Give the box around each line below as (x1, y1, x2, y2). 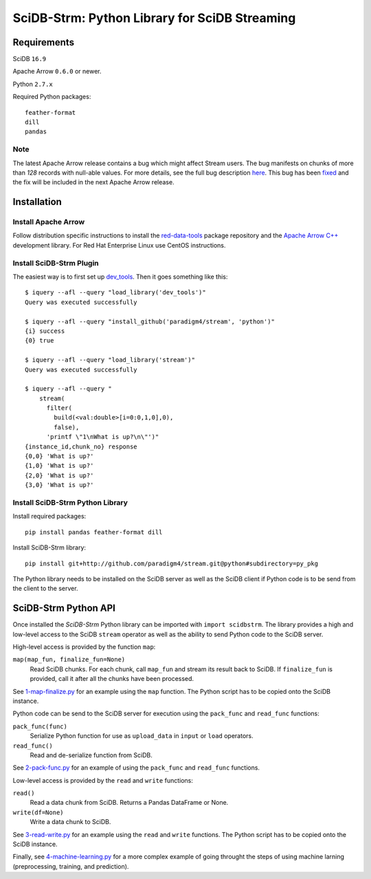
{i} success (25, 327, 65, 335)
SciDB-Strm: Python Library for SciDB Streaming (12, 10, 296, 25)
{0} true (25, 337, 54, 345)
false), (54, 423, 80, 431)
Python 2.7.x (12, 80, 53, 88)
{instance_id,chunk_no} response (25, 442, 137, 451)
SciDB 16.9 (12, 55, 47, 63)
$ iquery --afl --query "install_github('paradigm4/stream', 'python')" (25, 317, 275, 325)
